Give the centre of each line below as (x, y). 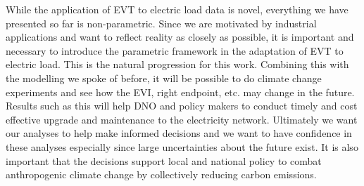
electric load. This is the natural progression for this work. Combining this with (177, 64)
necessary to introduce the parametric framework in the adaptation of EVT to (175, 50)
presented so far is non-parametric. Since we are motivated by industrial (161, 23)
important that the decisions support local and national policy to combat (164, 160)
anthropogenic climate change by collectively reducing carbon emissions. (161, 174)
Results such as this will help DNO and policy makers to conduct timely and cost (182, 106)
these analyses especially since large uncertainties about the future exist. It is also (182, 146)
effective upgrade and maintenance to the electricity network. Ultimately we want (182, 119)
